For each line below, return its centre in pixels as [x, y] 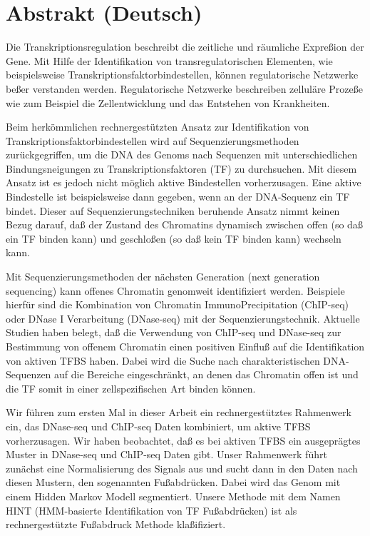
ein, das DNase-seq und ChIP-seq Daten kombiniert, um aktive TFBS [158, 426]
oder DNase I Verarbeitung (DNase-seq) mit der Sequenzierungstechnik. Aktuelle [183, 318]
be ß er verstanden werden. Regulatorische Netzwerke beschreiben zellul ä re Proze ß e [185, 88]
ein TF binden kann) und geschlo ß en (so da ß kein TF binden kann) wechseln [174, 238]
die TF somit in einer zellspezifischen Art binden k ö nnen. [131, 388]
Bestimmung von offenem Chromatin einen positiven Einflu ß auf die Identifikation [185, 346]
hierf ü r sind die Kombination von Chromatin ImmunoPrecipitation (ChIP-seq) [178, 304]
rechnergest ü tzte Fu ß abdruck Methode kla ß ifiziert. [116, 524]
